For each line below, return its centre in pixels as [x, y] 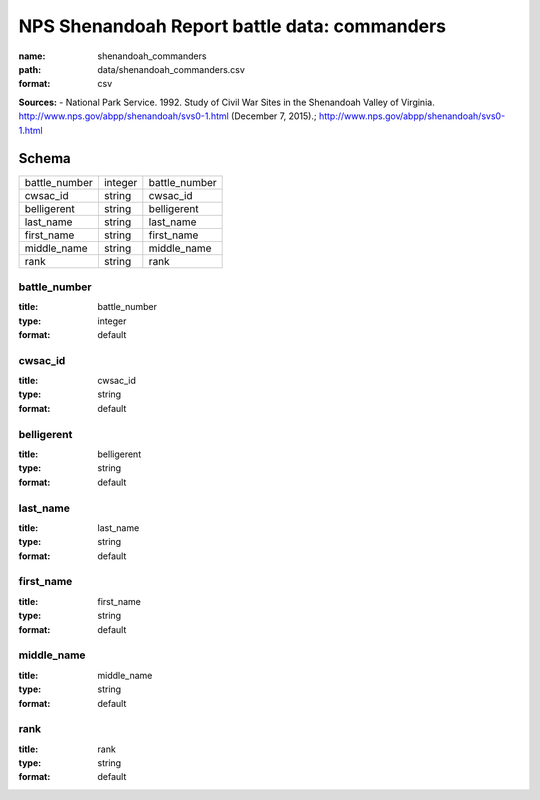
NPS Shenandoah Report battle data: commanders [232, 26]
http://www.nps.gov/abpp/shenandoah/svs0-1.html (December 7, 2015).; [167, 116]
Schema [45, 158]
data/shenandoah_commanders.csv [171, 69]
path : [30, 69]
